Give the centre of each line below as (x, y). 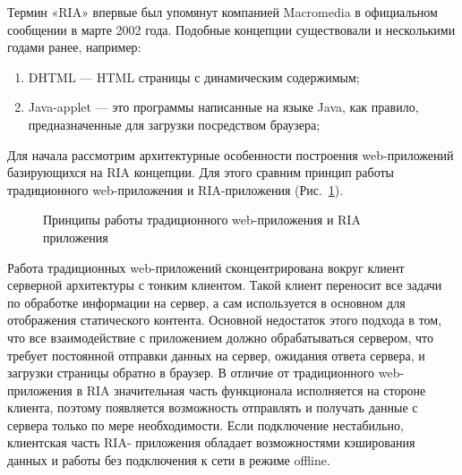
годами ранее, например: (74, 47)
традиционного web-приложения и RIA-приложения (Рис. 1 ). (175, 189)
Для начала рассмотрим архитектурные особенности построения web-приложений (231, 154)
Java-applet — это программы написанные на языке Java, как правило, (223, 107)
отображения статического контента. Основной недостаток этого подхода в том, (225, 320)
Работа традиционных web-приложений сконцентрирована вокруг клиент (206, 267)
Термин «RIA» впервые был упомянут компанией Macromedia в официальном (222, 12)
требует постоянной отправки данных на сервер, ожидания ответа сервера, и (216, 355)
